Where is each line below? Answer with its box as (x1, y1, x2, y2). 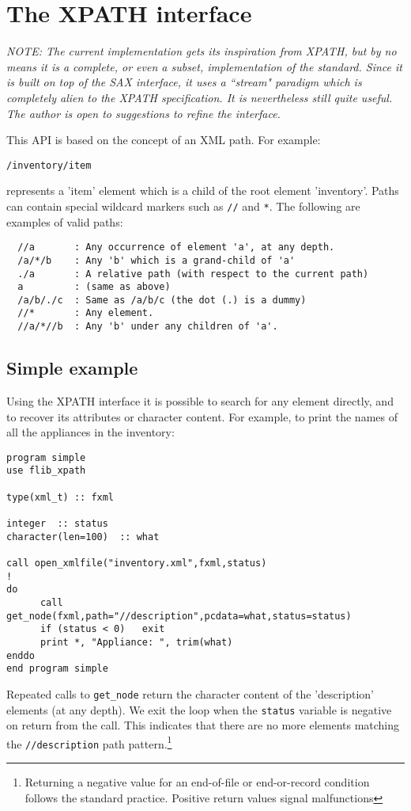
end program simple (6, 663, 108, 675)
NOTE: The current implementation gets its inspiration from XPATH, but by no (6, 43, 397, 59)
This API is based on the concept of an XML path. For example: (6, 131, 321, 148)
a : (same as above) (17, 281, 171, 293)
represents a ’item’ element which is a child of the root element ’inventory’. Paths (6, 182, 399, 199)
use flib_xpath (6, 465, 86, 477)
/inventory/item (6, 159, 92, 171)
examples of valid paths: (6, 213, 123, 230)
